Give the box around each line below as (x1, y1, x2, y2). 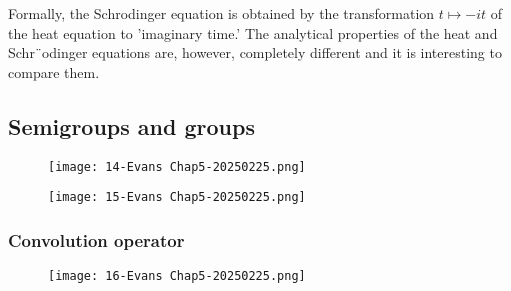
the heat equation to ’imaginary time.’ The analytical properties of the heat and (8, 22, 498, 43)
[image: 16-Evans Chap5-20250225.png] (48, 269, 306, 284)
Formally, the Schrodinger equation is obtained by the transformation (8, 3, 435, 23)
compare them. (8, 61, 100, 82)
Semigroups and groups (8, 110, 255, 141)
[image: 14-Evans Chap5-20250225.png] (48, 159, 306, 174)
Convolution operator (8, 227, 185, 252)
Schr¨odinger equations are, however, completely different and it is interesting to (8, 42, 502, 63)
